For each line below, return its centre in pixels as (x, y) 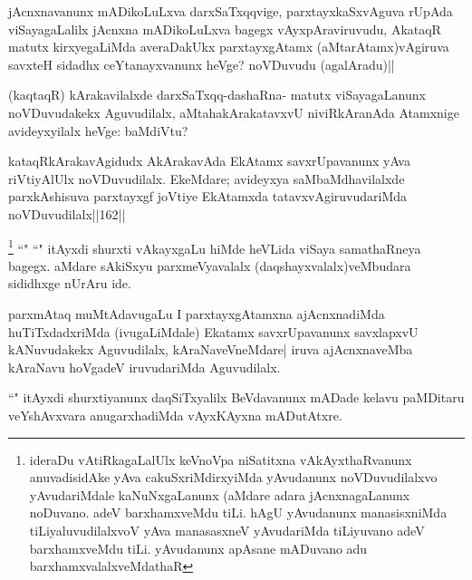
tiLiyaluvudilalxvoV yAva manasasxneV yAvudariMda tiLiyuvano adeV (227, 530)
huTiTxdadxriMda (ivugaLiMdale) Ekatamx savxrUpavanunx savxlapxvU (213, 331)
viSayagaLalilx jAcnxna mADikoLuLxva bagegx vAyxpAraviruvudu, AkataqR (225, 29)
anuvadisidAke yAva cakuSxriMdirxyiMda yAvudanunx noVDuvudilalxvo (233, 477)
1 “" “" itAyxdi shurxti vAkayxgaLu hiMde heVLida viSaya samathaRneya (215, 246)
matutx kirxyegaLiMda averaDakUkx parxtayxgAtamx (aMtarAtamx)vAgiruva (229, 47)
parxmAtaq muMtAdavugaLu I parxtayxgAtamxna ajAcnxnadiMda (197, 313)
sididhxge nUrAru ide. (70, 283)
